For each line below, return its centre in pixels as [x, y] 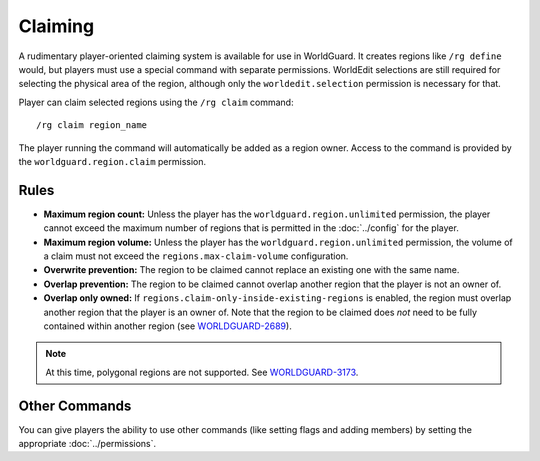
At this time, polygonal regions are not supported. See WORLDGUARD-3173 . [202, 372]
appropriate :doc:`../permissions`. [87, 443]
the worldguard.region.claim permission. [112, 161]
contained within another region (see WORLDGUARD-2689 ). [167, 326]
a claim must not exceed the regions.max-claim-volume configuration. [196, 256]
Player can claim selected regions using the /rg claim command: [156, 102]
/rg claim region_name [92, 125]
